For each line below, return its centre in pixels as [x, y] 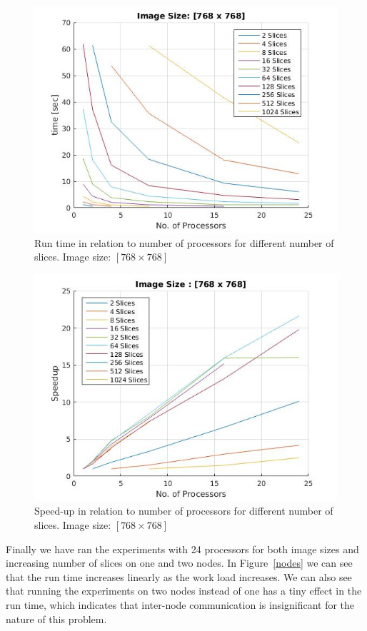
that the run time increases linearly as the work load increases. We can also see [179, 576]
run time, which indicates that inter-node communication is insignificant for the [180, 604]
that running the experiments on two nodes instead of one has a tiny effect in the [184, 591]
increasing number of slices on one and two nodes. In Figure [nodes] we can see [179, 563]
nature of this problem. [56, 619]
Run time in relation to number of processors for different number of [184, 242]
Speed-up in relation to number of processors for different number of [184, 511]
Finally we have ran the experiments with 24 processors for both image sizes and [182, 549]
